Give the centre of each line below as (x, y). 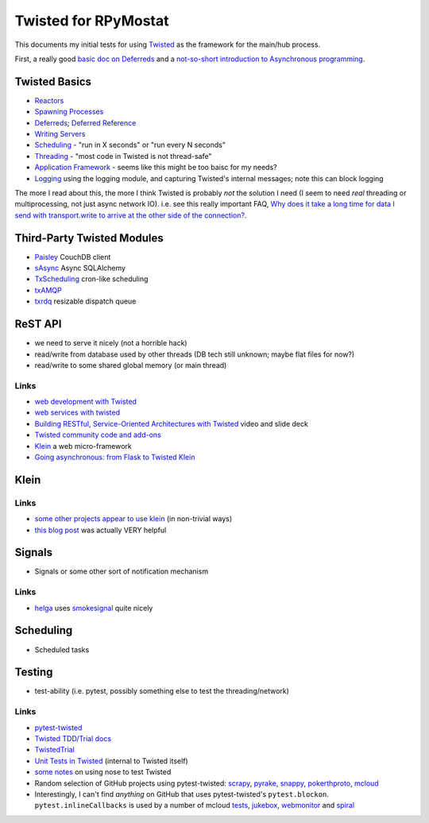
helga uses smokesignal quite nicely (94, 608)
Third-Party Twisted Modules (89, 238)
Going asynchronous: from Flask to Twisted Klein (115, 457)
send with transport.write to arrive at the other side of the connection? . (131, 215)
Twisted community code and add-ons (98, 435)
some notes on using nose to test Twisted (103, 772)
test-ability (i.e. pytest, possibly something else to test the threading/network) (162, 691)
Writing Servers (60, 134)
